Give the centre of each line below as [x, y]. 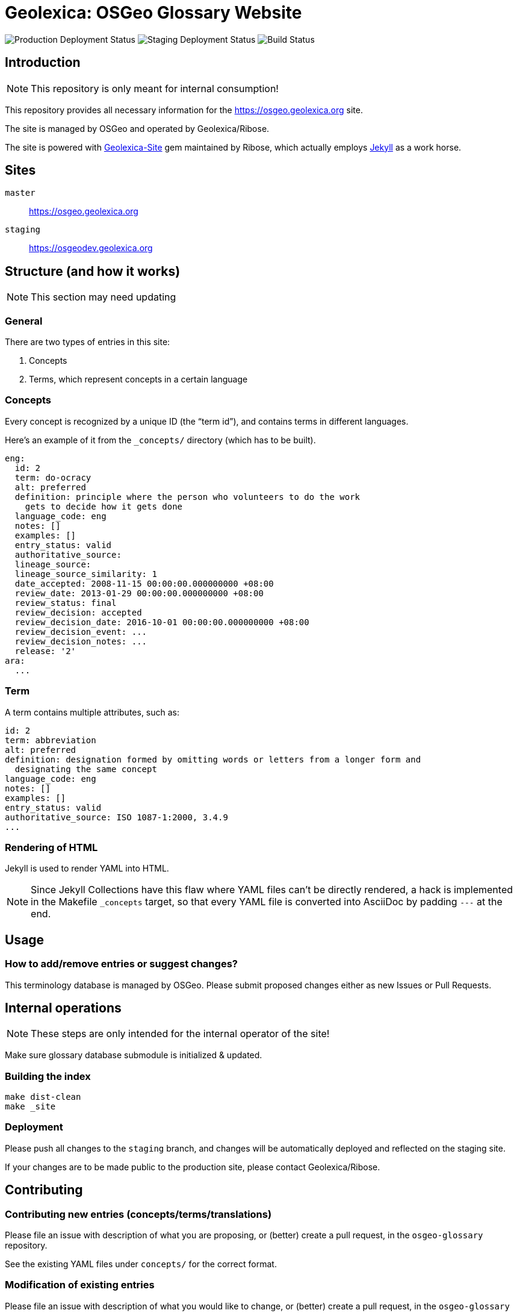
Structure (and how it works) [93, 271]
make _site [30, 1107]
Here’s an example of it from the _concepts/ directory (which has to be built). [160, 440]
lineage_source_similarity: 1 [86, 574]
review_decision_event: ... [81, 632]
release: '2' [45, 651]
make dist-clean [43, 1097]
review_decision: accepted [78, 612]
